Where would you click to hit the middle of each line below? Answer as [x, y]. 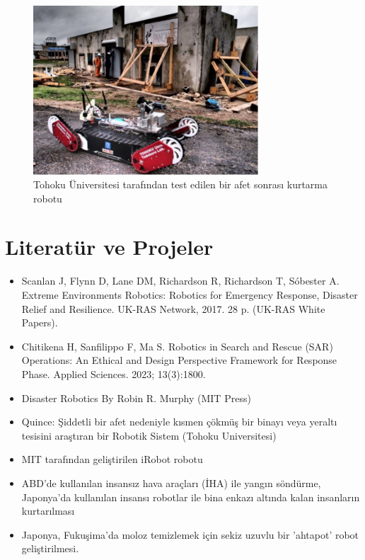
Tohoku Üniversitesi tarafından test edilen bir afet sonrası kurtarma [180, 184]
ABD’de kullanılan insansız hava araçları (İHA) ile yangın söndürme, [171, 482]
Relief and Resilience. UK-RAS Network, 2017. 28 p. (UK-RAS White [173, 308]
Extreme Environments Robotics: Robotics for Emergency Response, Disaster [190, 295]
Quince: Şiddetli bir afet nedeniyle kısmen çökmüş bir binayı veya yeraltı [179, 422]
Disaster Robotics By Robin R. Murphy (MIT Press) [136, 398]
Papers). [40, 322]
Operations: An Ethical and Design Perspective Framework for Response [179, 360]
